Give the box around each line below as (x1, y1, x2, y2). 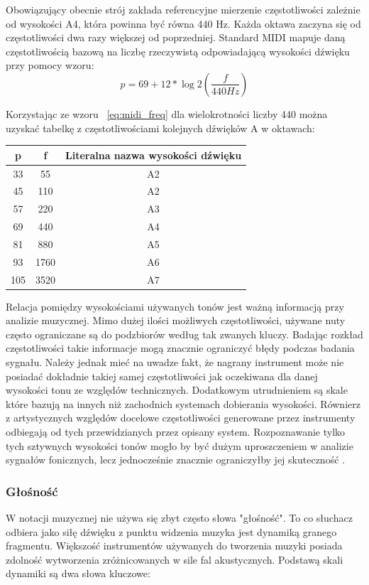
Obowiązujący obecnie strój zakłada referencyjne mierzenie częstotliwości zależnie (6, 2, 360, 16)
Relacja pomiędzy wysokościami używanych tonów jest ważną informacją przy (6, 299, 344, 313)
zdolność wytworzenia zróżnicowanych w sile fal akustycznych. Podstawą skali (6, 552, 343, 567)
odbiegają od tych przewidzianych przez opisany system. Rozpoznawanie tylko (6, 424, 346, 439)
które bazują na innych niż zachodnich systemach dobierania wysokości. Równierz (6, 396, 360, 411)
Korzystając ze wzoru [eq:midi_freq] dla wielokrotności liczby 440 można (6, 106, 328, 121)
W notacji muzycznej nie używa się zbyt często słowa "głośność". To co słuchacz (6, 510, 353, 525)
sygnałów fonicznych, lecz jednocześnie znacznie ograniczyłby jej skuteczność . (6, 452, 345, 467)
